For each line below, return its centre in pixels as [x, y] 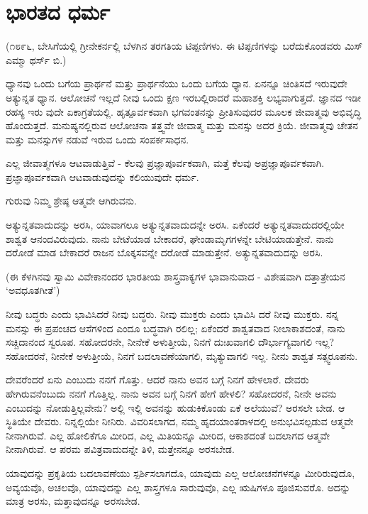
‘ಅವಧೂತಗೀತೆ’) [33, 290]
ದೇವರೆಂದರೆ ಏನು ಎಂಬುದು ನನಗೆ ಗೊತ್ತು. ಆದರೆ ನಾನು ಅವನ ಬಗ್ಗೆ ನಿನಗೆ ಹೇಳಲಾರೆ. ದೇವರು [157, 379]
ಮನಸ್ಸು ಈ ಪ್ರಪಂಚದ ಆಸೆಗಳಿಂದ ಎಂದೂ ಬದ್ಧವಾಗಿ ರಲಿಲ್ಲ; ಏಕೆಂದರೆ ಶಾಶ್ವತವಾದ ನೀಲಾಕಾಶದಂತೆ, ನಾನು [175, 328]
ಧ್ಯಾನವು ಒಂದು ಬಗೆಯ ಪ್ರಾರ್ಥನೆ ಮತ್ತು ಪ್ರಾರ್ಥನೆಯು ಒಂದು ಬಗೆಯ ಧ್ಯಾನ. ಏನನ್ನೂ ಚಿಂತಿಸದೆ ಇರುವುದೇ [177, 83]
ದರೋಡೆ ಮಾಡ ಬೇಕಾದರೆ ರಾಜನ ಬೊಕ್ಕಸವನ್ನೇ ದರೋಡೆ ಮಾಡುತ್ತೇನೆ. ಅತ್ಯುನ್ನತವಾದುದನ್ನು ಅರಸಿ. [165, 252]
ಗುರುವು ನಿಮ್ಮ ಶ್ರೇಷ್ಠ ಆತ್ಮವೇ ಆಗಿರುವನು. [71, 201]
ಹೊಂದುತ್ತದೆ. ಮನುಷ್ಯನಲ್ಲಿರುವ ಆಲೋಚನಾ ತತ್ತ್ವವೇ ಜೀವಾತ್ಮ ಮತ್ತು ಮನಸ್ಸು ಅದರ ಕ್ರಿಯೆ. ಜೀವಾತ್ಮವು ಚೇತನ [182, 125]
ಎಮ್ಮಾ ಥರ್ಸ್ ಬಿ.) [36, 59]
